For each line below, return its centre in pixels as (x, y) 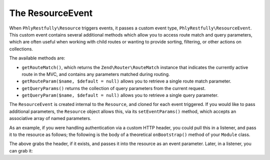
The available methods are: (37, 58)
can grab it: (21, 150)
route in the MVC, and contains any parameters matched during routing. (96, 74)
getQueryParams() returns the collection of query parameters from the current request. (114, 88)
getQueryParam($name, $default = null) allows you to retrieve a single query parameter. (120, 95)
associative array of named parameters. (50, 118)
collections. (21, 49)
